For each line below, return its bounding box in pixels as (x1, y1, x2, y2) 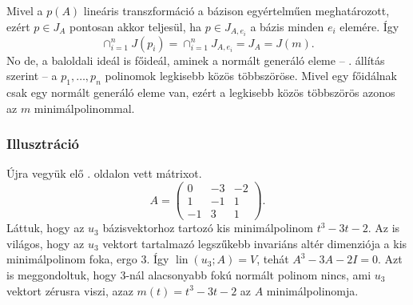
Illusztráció (6, 134, 80, 154)
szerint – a (6, 67, 58, 84)
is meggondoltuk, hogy (6, 267, 117, 283)
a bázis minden (250, 18, 324, 34)
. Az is (367, 219, 400, 236)
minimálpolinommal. (34, 99, 135, 116)
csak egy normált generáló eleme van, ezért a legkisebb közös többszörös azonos (6, 84, 395, 101)
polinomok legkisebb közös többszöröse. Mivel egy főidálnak (105, 67, 397, 84)
